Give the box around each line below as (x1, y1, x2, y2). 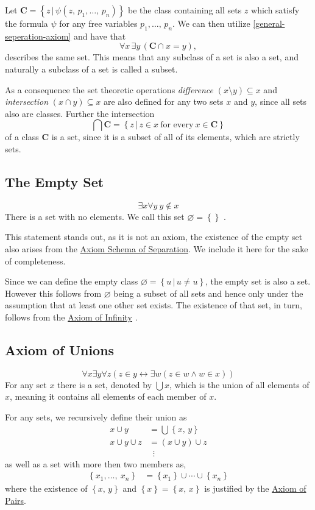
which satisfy (251, 4, 300, 16)
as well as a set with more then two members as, (5, 457, 186, 470)
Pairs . (5, 494, 26, 506)
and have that (73, 29, 126, 42)
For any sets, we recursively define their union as (5, 410, 187, 423)
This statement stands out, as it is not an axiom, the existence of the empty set (5, 230, 303, 243)
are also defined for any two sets (103, 95, 224, 108)
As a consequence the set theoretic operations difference (5, 83, 213, 96)
